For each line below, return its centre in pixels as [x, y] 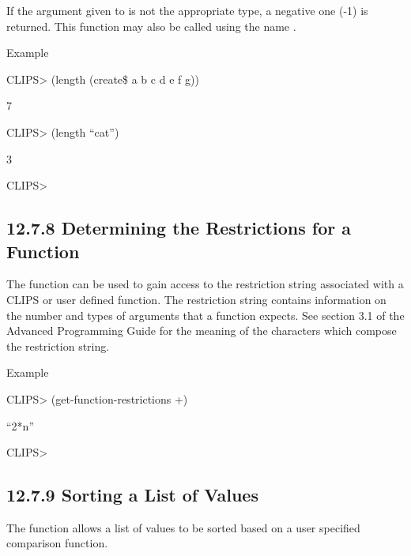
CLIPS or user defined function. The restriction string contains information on [196, 299]
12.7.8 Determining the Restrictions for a [179, 228]
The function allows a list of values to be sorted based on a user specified [183, 527]
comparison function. [57, 543]
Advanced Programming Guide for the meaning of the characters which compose [202, 331]
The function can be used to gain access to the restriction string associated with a [205, 284]
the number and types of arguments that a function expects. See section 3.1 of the [205, 315]
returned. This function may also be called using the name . [151, 26]
